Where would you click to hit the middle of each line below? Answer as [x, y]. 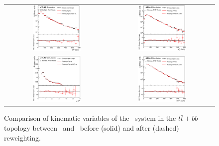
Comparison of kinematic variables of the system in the [90, 118]
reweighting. [22, 137]
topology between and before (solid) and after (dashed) [92, 128]
